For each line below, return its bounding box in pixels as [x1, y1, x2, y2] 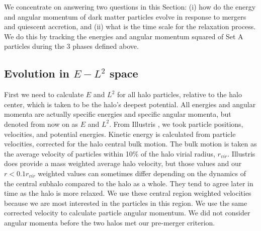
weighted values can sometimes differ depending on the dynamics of [38, 168, 246, 178]
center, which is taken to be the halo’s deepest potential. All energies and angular [4, 99, 256, 109]
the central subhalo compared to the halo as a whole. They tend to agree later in [4, 178, 253, 188]
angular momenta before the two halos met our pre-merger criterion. [4, 217, 215, 227]
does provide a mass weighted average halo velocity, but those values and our [4, 158, 242, 169]
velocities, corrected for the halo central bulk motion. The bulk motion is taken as [4, 138, 257, 149]
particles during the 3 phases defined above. [4, 41, 139, 51]
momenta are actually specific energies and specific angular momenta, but [4, 109, 231, 119]
